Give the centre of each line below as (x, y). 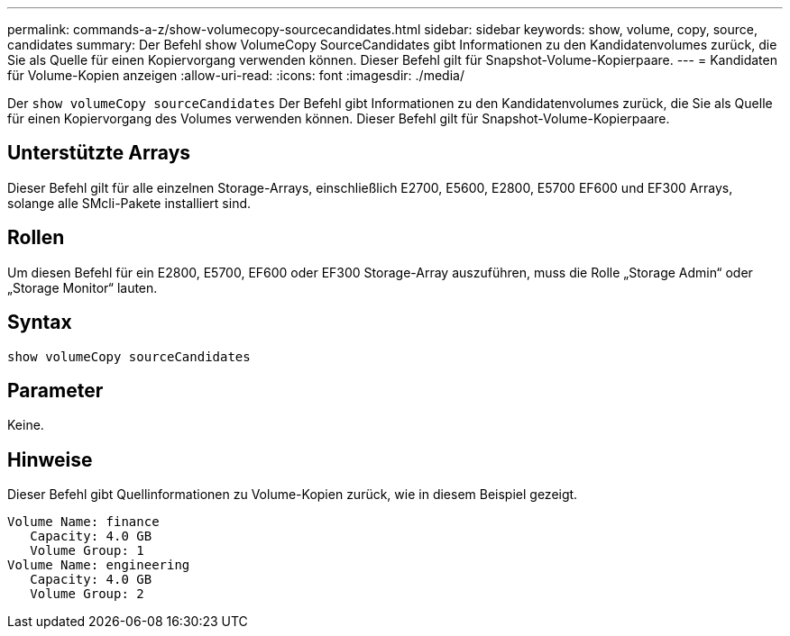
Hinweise (50, 459)
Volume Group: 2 (87, 594)
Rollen (36, 238)
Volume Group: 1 (87, 551)
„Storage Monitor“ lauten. (83, 287)
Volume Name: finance (83, 522)
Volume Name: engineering (99, 565)
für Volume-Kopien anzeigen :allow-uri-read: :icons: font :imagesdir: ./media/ (236, 75)
